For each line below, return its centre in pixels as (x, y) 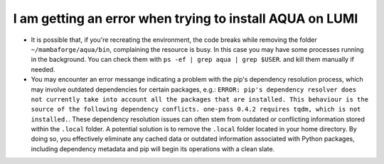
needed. (43, 69)
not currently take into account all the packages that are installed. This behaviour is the (200, 99)
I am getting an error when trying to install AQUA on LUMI (186, 18)
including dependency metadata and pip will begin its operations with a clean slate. (153, 148)
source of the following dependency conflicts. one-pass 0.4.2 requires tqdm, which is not (196, 109)
